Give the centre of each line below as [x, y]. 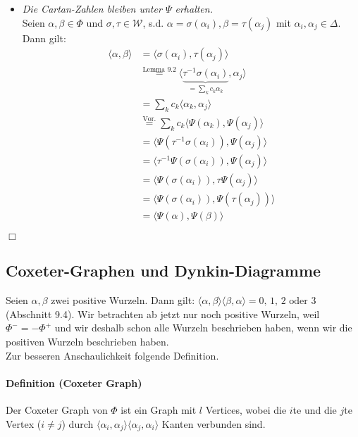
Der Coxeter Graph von [57, 410]
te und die [315, 410]
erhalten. [194, 8]
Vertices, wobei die [246, 410]
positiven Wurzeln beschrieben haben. [87, 342]
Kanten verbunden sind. [214, 423]
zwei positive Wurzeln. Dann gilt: [123, 300]
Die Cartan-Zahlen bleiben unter [92, 8]
